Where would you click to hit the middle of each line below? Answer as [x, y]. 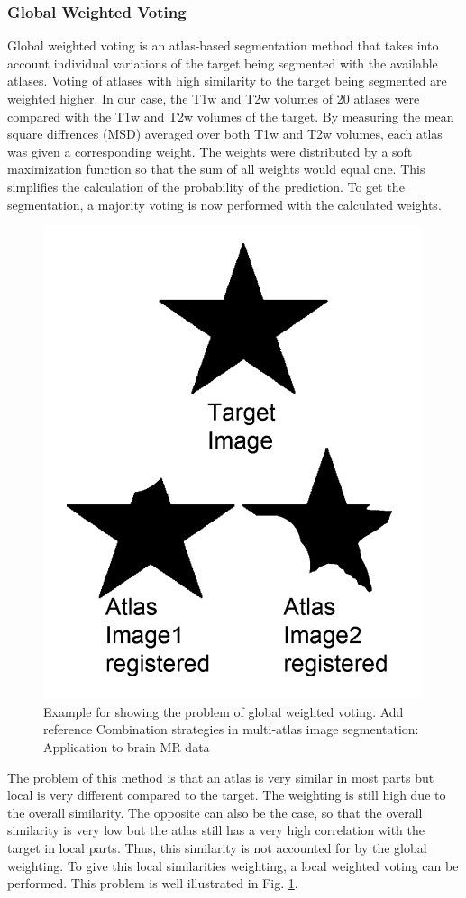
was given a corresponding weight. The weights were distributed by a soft [210, 151]
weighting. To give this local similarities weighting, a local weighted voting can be [233, 865]
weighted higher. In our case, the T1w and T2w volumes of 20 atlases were [214, 98]
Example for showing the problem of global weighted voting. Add [224, 711]
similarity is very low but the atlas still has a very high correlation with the [216, 830]
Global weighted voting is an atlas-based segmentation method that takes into [223, 45]
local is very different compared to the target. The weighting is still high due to [227, 795]
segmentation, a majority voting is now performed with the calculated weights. [224, 204]
